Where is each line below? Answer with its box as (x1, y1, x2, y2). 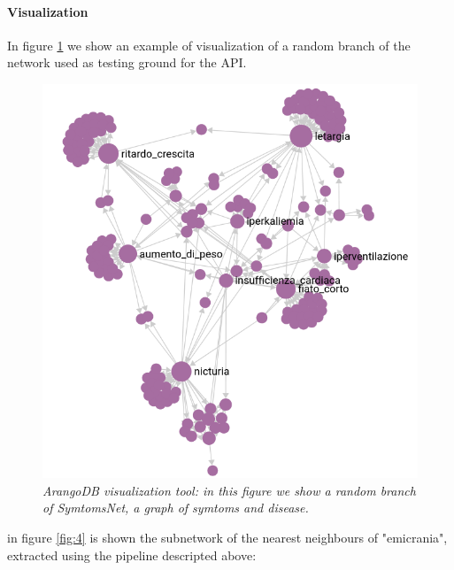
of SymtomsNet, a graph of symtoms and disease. (42, 498, 309, 517)
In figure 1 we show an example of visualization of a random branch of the (7, 35, 411, 54)
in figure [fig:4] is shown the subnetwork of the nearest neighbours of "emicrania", (7, 528, 448, 546)
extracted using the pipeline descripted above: (7, 545, 257, 564)
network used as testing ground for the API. (7, 53, 247, 72)
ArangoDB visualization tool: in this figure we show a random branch (42, 481, 416, 499)
